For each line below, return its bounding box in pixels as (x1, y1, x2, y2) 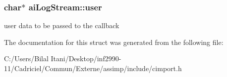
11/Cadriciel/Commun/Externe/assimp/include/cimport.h (4, 63, 182, 73)
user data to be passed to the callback (4, 20, 119, 31)
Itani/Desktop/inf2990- (51, 53, 121, 64)
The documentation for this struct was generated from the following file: (4, 37, 224, 47)
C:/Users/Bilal (4, 53, 49, 64)
